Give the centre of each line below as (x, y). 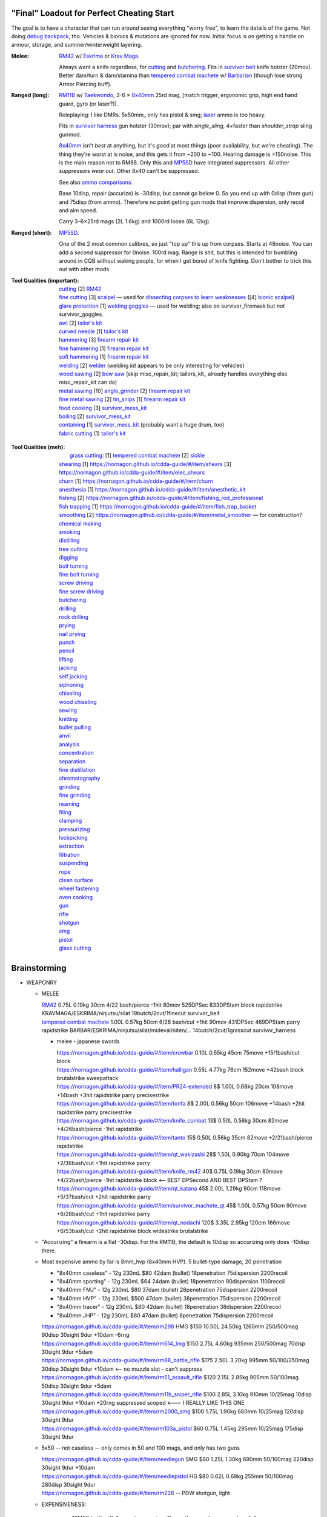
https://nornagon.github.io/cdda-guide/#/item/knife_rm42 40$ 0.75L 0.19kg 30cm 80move (170, 1172)
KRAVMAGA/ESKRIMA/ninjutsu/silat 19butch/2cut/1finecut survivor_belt (131, 1013)
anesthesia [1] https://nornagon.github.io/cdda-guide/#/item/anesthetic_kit (152, 490)
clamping (71, 821)
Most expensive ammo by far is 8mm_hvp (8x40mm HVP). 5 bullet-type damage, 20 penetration (162, 1262)
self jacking (73, 676)
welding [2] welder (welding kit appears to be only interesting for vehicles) (152, 365)
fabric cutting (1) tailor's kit (92, 433)
